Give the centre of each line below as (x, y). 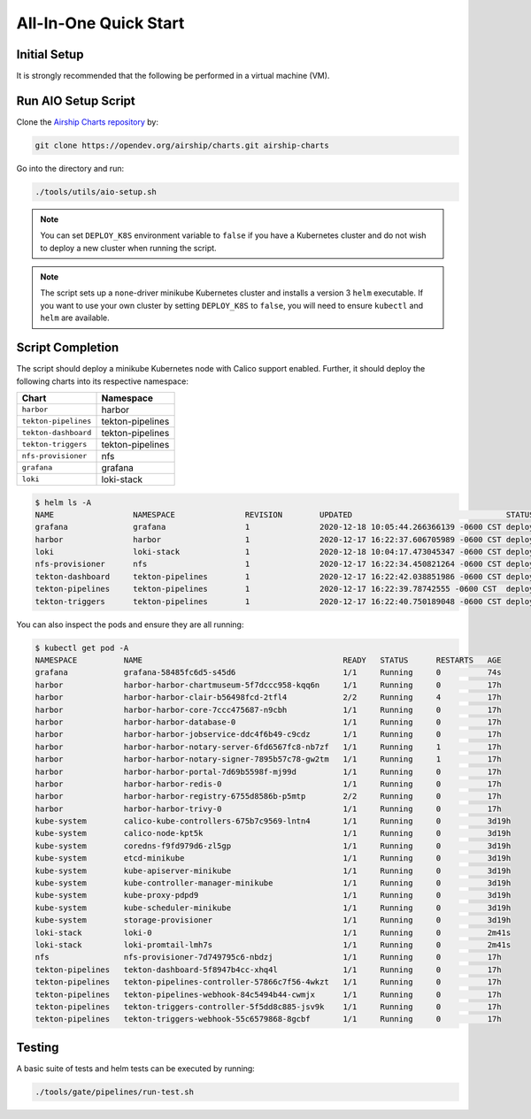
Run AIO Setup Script (76, 100)
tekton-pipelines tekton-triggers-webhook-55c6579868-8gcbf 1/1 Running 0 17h (268, 1019)
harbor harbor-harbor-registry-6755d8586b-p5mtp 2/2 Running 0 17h (268, 797)
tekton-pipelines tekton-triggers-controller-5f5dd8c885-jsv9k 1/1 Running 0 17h (268, 1007)
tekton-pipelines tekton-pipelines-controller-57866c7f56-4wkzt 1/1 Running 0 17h (268, 982)
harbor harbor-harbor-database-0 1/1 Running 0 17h (268, 722)
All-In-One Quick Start (100, 23)
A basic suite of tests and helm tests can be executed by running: (136, 1068)
